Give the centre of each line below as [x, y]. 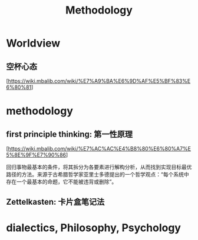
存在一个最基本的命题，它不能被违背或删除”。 [62, 182]
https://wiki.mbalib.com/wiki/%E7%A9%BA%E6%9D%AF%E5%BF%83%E [99, 81]
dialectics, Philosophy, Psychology [94, 228]
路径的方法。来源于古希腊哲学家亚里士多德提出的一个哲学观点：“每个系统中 [98, 174]
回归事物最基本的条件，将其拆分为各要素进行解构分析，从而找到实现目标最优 [99, 167]
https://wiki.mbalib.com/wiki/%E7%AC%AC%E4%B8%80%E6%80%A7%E [100, 149]
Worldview [33, 43]
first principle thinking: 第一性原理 [70, 134]
